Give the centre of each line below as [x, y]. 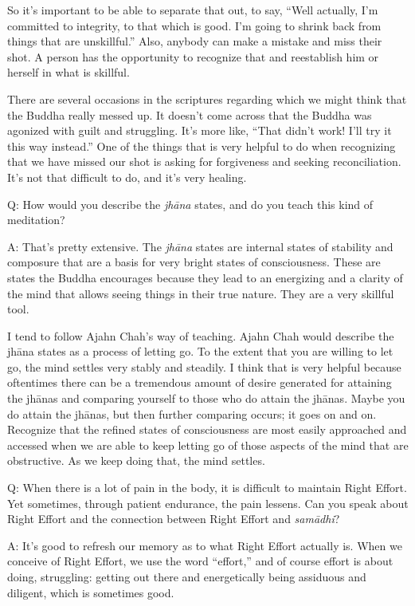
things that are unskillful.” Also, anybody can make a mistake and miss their [195, 41]
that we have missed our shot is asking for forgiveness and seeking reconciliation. [204, 161]
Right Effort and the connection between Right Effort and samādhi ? [174, 519]
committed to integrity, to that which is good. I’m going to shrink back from [194, 25]
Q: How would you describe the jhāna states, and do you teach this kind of [190, 204]
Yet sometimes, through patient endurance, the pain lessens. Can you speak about [208, 503]
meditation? [36, 220]
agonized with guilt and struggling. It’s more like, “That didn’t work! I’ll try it [200, 130]
